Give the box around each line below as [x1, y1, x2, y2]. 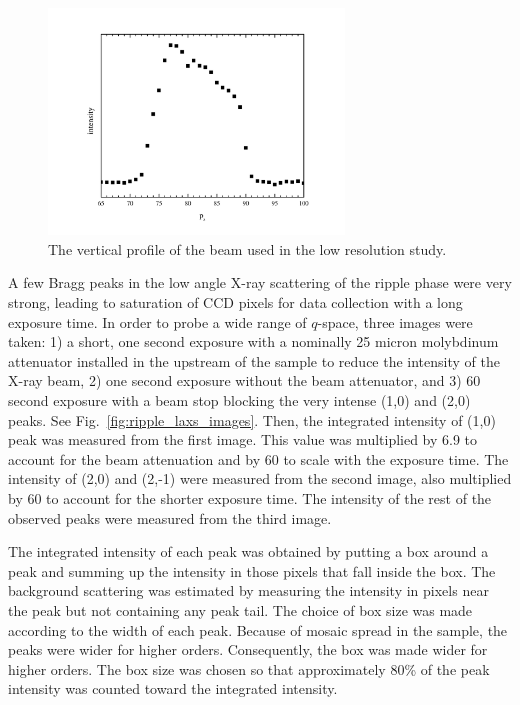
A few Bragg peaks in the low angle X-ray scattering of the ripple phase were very [8, 272, 512, 293]
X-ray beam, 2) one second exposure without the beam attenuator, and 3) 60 [8, 370, 481, 391]
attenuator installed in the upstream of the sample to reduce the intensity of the [8, 350, 500, 371]
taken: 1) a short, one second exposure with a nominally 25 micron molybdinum [8, 331, 499, 352]
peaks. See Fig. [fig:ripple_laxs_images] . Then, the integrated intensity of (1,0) [8, 409, 496, 430]
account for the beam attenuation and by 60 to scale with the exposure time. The [8, 448, 509, 469]
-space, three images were [317, 311, 473, 332]
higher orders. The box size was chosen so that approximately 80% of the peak [8, 658, 490, 679]
